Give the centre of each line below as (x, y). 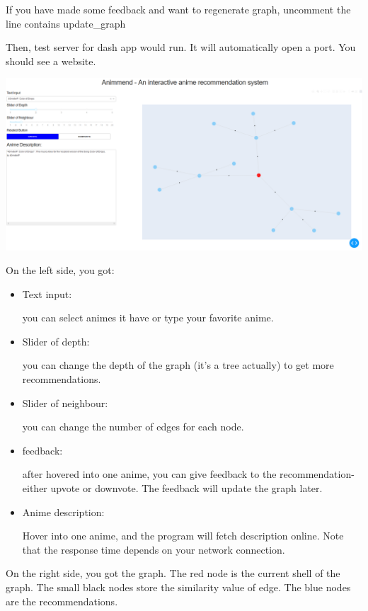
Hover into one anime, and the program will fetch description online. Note (183, 536)
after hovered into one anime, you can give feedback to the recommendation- (188, 474)
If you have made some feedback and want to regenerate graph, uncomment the (178, 9)
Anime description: (63, 512)
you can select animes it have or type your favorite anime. (148, 318)
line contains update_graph (66, 23)
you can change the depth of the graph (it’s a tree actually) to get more (178, 365)
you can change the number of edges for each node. (133, 427)
